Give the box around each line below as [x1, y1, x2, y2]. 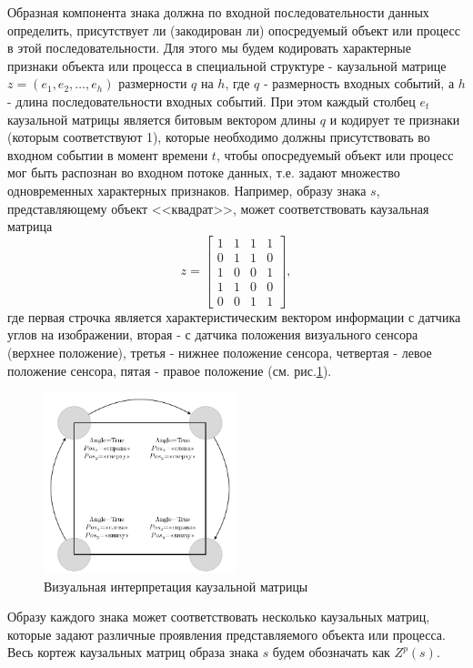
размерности [118, 74, 187, 93]
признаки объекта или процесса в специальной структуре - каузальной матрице [7, 56, 447, 75]
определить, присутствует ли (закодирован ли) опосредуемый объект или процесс [7, 20, 460, 39]
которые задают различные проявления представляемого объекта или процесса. [7, 624, 446, 643]
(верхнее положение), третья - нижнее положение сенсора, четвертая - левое [7, 343, 432, 362]
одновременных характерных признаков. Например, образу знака [7, 180, 367, 199]
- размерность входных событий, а [263, 74, 455, 93]
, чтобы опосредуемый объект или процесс [216, 145, 454, 164]
